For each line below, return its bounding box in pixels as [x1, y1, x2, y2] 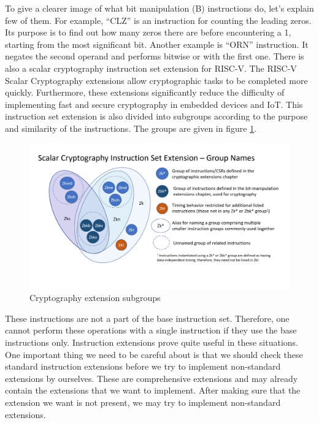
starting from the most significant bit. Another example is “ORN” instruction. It [5, 37, 309, 50]
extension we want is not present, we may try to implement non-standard [5, 395, 281, 408]
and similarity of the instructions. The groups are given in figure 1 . [5, 121, 257, 134]
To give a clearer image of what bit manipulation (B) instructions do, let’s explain [5, 2, 314, 14]
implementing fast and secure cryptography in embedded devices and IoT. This [5, 97, 303, 110]
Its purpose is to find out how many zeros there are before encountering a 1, [5, 26, 291, 39]
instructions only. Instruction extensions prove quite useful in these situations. [5, 335, 299, 348]
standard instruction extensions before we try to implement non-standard [5, 360, 281, 373]
